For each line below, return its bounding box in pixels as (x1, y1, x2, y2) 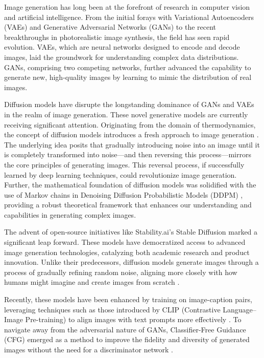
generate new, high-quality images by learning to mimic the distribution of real (4, 72, 252, 82)
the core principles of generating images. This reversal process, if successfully (4, 159, 245, 170)
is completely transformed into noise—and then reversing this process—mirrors (4, 149, 251, 160)
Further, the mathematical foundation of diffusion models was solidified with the (4, 179, 256, 190)
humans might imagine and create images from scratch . (4, 277, 180, 287)
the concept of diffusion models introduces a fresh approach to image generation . (4, 129, 259, 140)
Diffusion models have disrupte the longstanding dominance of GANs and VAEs (4, 99, 254, 110)
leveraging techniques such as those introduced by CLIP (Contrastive (4, 304, 221, 314)
